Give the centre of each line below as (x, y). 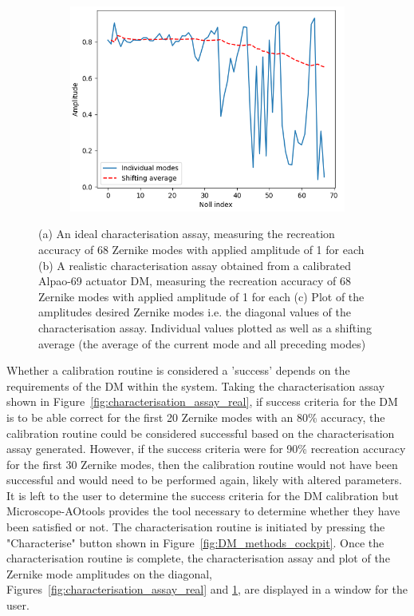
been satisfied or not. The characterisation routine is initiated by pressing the (196, 527)
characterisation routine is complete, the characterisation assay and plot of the (198, 558)
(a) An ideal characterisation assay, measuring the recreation (187, 234)
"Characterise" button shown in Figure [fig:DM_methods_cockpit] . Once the (195, 542)
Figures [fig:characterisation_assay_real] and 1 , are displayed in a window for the (207, 589)
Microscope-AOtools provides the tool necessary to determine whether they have (203, 511)
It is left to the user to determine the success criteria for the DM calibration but (203, 495)
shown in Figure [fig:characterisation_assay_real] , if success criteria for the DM (202, 401)
